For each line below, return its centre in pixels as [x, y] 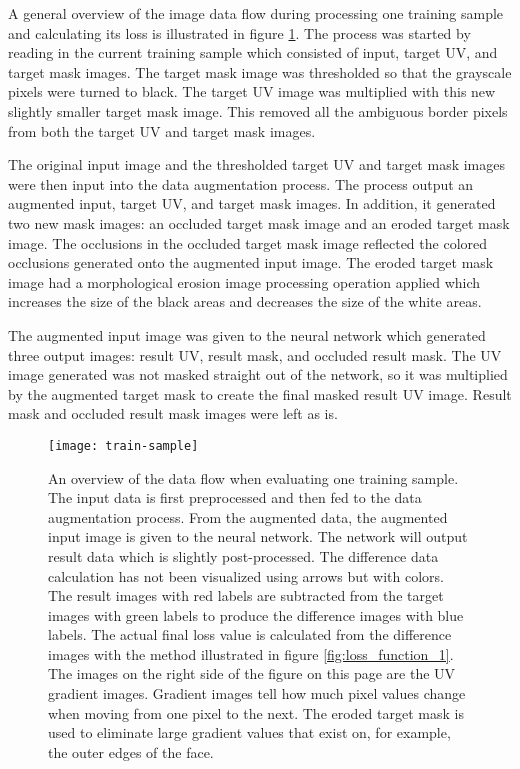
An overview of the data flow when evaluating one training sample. [253, 477]
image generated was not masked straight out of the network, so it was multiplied [258, 374]
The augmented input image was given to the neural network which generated [247, 334]
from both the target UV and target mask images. [162, 130]
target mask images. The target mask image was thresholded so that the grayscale [260, 71]
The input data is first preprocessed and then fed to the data [235, 497]
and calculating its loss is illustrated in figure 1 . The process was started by [239, 32]
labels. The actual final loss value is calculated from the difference [250, 634]
